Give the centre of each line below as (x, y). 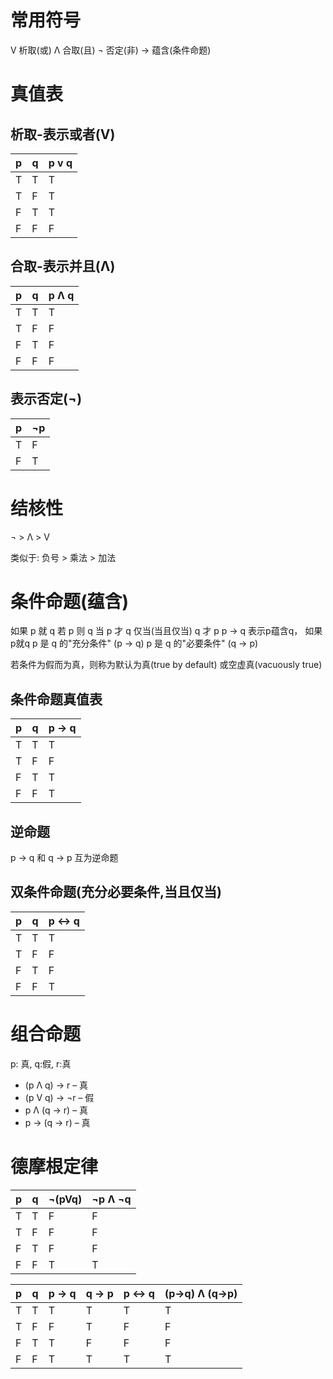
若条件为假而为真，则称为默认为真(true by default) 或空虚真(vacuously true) (166, 665)
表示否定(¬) (46, 399)
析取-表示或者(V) (63, 134)
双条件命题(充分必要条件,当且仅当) (116, 892)
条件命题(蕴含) (70, 601)
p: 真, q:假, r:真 (41, 1063)
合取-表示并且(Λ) (63, 266)
